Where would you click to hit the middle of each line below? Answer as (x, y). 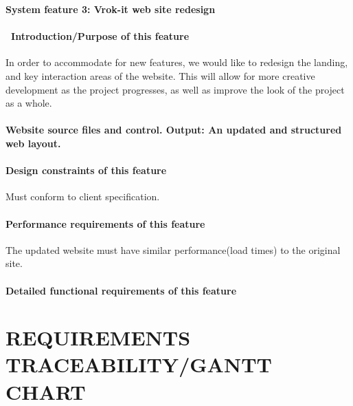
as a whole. (29, 103)
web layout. (33, 143)
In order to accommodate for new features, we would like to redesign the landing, (177, 62)
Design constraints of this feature (86, 170)
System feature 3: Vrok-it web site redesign (111, 9)
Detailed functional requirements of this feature (121, 290)
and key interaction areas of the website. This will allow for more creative (160, 75)
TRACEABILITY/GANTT (139, 364)
